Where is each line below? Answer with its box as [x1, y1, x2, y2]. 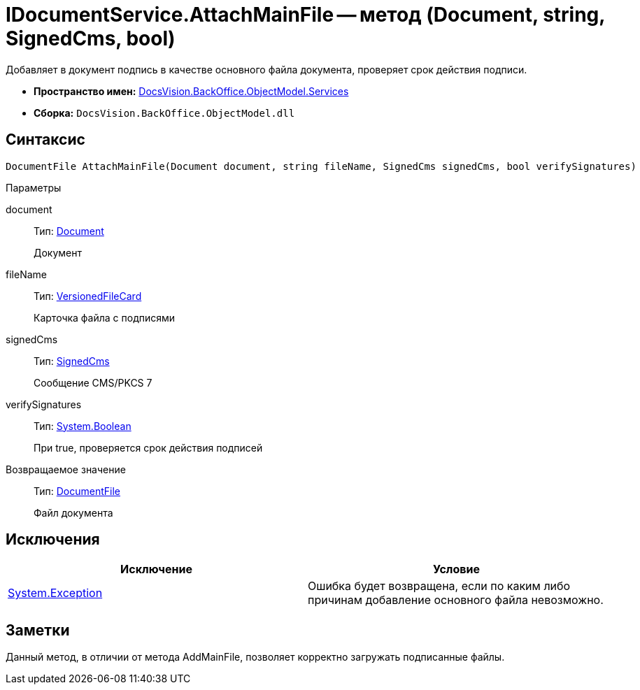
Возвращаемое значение [6, 463, 126, 475]
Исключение [120, 562, 192, 577]
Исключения [6, 531, 100, 549]
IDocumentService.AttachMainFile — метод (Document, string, [6, 3, 605, 27]
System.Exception [8, 586, 103, 601]
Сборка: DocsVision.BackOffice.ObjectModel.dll [34, 106, 295, 119]
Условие [433, 562, 480, 577]
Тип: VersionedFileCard [34, 289, 142, 302]
